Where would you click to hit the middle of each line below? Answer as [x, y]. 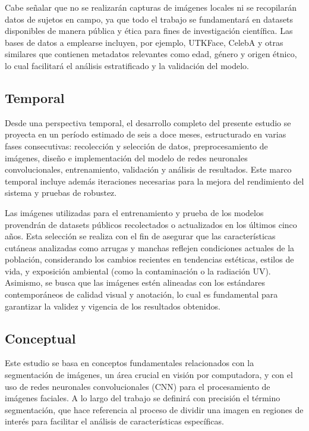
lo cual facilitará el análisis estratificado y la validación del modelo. [127, 65]
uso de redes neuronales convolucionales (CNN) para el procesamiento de [138, 386]
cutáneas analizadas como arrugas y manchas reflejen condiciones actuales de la [150, 247]
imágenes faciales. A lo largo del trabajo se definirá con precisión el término [143, 398]
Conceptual [40, 338]
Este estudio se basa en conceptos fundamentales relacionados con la [130, 363]
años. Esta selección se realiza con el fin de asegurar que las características [140, 236]
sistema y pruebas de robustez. [61, 193]
